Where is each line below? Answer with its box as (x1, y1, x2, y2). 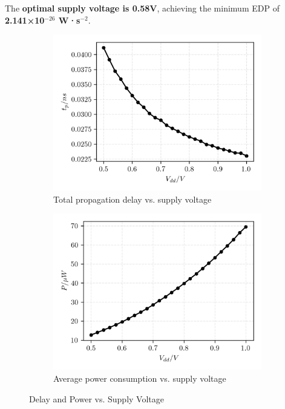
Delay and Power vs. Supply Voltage (29, 392, 164, 405)
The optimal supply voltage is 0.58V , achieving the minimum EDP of (5, 2, 280, 14)
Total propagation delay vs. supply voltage (53, 192, 212, 205)
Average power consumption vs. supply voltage (53, 371, 226, 384)
